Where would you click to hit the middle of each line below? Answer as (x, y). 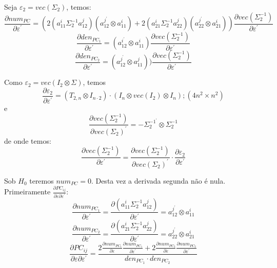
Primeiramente (27, 192)
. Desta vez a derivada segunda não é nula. (158, 180)
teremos (42, 180)
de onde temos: (28, 140)
